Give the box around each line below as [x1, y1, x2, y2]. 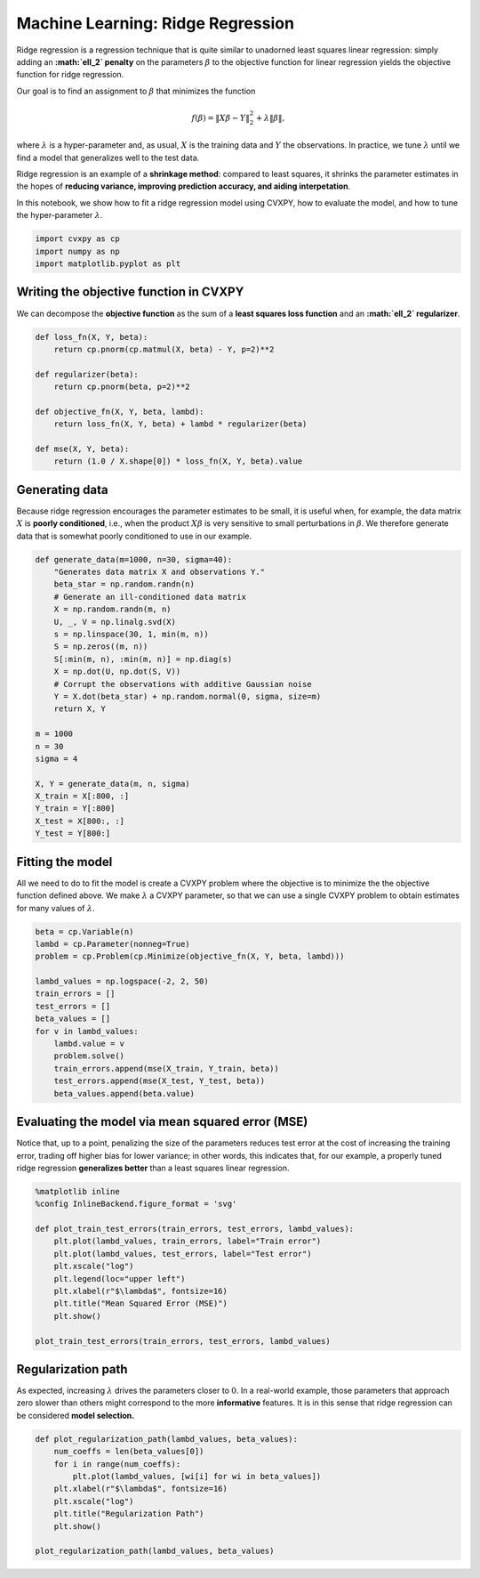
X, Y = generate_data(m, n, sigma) [35, 779, 190, 789]
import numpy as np [35, 246, 120, 256]
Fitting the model [16, 854, 113, 870]
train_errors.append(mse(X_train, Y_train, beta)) [53, 1064, 279, 1073]
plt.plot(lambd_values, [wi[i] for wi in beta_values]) [72, 1471, 322, 1481]
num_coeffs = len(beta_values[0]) [53, 1446, 204, 1457]
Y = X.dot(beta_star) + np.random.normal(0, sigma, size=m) [53, 691, 322, 701]
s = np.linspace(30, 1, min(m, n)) [53, 629, 209, 640]
